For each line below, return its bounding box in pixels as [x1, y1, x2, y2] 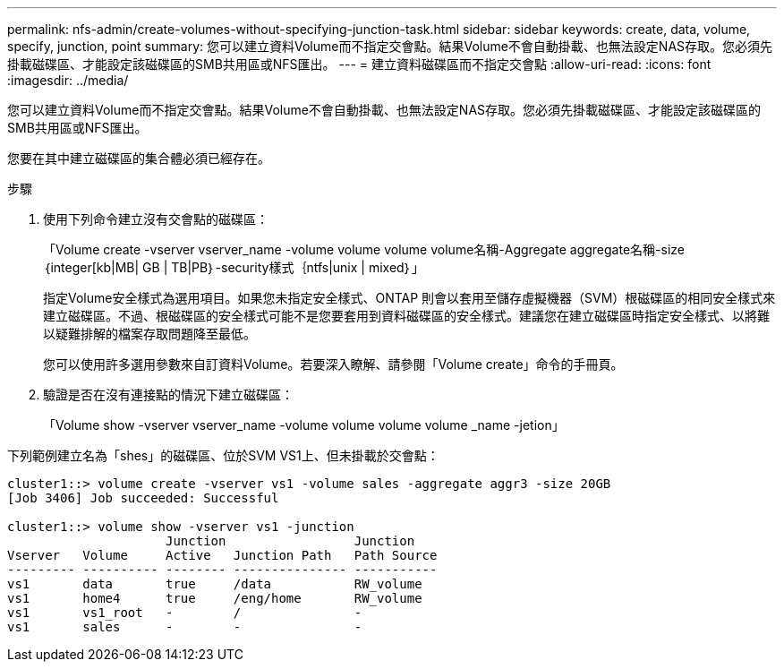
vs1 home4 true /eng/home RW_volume [7, 591, 422, 605]
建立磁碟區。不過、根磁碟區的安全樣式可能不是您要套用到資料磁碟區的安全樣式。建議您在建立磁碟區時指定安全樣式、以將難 [43, 308, 770, 323]
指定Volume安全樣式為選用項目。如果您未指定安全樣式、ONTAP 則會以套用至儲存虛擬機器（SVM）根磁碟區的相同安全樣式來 [43, 290, 776, 305]
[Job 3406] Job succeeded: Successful [7, 491, 279, 505]
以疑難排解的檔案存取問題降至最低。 [43, 326, 256, 341]
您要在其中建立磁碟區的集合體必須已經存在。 [7, 150, 270, 166]
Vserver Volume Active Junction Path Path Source [7, 548, 438, 562]
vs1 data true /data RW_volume [7, 577, 422, 591]
